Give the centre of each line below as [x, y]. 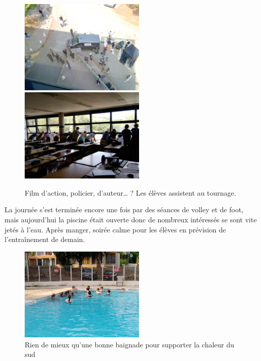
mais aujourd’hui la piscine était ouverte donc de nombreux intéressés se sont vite [131, 220]
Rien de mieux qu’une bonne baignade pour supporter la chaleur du [129, 344]
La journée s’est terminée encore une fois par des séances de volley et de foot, [124, 209]
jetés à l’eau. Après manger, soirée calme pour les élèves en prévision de [115, 229]
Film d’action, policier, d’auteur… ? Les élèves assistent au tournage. [130, 192]
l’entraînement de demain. [45, 239]
